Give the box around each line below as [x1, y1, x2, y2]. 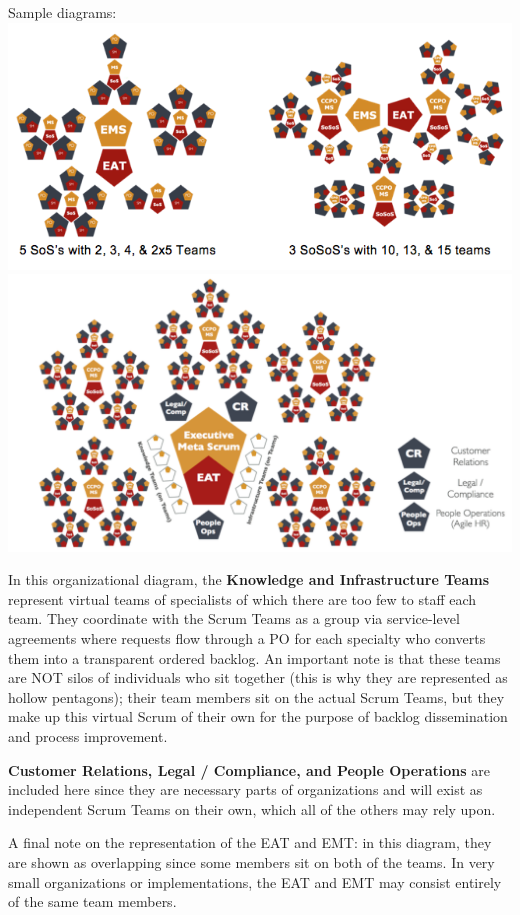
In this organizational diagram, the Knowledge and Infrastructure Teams [8, 569, 489, 590]
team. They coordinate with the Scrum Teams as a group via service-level [8, 608, 460, 629]
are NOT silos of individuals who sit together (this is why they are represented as [8, 667, 508, 688]
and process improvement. [8, 726, 168, 747]
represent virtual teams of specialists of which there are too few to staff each [8, 588, 477, 609]
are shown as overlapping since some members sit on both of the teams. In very [8, 852, 495, 873]
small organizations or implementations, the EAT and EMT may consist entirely [8, 871, 502, 892]
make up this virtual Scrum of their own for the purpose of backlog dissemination [8, 706, 508, 727]
